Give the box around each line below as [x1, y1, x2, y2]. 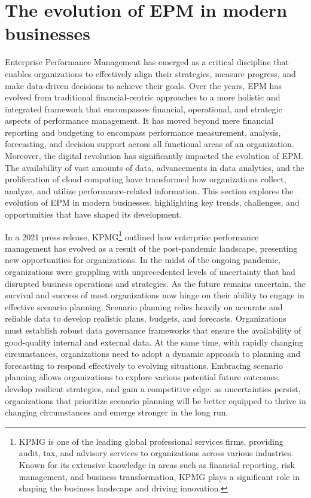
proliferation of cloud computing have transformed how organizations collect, [5, 173, 286, 185]
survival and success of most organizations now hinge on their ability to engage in [5, 289, 304, 301]
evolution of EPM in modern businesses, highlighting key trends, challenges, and [5, 196, 300, 209]
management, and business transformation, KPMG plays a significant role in [19, 470, 300, 482]
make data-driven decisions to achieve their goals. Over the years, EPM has [5, 79, 282, 91]
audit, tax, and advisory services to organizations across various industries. [19, 447, 294, 459]
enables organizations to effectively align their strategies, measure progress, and [5, 67, 296, 80]
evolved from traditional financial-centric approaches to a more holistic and [5, 91, 280, 103]
